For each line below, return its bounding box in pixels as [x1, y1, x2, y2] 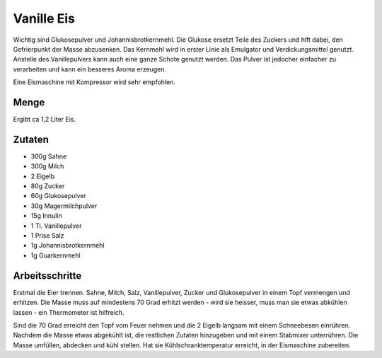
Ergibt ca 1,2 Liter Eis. [13, 115, 76, 124]
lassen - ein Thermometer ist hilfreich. [13, 308, 125, 316]
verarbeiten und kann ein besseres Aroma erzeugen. [13, 64, 166, 74]
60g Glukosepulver [30, 192, 86, 200]
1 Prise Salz [30, 231, 64, 240]
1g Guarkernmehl [30, 251, 81, 260]
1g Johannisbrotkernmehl [30, 241, 105, 250]
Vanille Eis [13, 11, 76, 26]
